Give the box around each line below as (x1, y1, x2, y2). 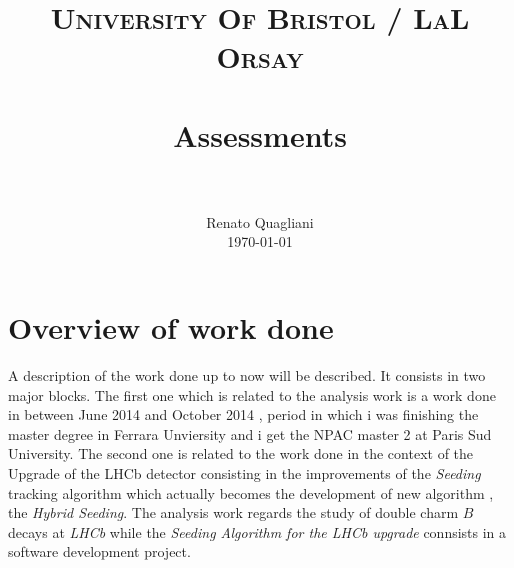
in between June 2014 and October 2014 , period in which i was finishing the (8, 404, 479, 425)
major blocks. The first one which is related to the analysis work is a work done (8, 384, 496, 405)
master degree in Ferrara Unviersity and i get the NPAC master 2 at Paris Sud (8, 423, 492, 444)
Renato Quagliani (206, 211, 314, 232)
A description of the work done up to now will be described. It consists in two (8, 365, 486, 385)
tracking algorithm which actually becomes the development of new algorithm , (8, 482, 494, 503)
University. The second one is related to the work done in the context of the (8, 443, 474, 464)
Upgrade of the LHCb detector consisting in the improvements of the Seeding (8, 462, 481, 483)
